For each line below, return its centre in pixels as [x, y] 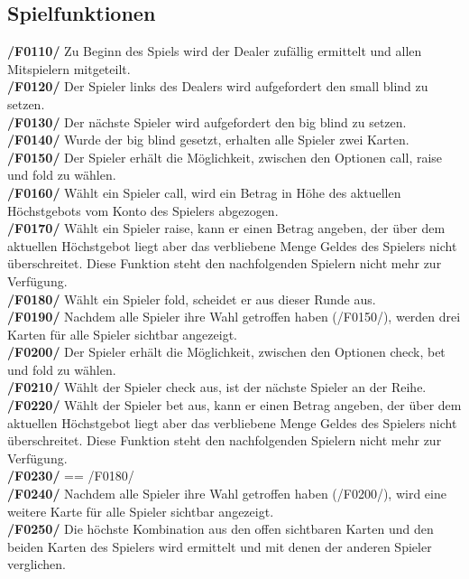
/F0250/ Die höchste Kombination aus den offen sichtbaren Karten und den [221, 529]
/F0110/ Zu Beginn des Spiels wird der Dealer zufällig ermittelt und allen [215, 51]
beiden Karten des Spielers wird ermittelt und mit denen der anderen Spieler [220, 546]
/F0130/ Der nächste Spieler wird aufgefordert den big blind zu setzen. [207, 121]
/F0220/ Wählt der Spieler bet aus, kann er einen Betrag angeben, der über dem [234, 405]
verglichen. [37, 564]
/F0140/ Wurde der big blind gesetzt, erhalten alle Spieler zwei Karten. [208, 140]
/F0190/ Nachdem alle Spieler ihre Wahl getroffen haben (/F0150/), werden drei [234, 317]
